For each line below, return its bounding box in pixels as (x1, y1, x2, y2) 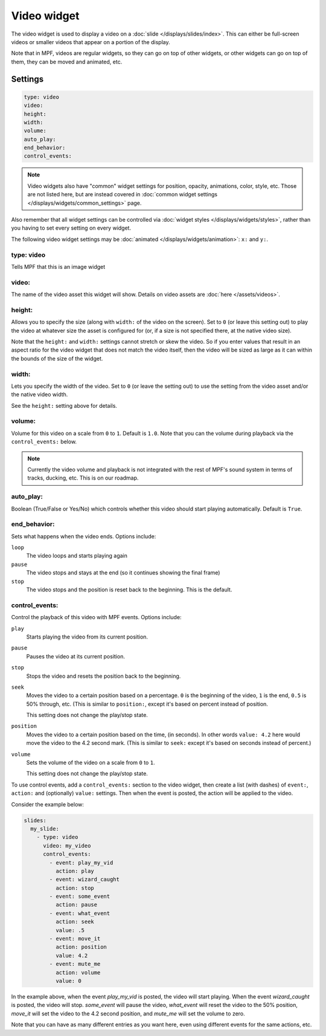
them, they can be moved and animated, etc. (11, 58, 123, 65)
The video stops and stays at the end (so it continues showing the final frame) (26, 569, 220, 576)
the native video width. (11, 391, 68, 398)
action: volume (55, 969, 101, 976)
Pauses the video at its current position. (26, 652, 125, 660)
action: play (55, 867, 95, 874)
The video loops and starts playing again (26, 552, 128, 559)
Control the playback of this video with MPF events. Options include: (11, 614, 182, 621)
